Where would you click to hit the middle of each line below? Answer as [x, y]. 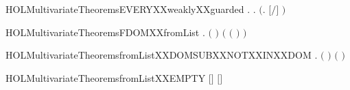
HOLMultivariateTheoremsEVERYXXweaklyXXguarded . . [131, 9]
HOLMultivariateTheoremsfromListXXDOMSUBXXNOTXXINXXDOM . [162, 55]
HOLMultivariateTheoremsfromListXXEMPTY [106, 77]
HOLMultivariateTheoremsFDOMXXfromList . [105, 32]
